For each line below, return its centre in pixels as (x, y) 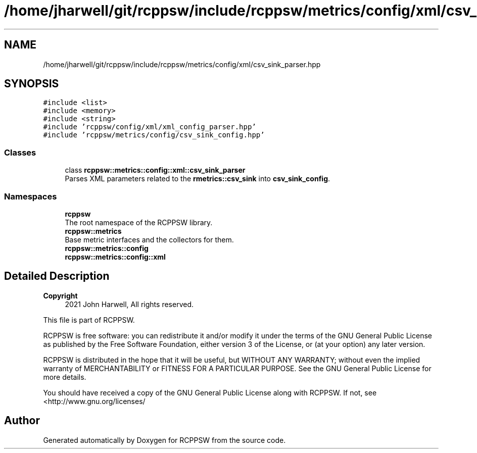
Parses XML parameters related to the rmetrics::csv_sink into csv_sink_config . (198, 179)
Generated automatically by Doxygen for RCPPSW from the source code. (164, 440)
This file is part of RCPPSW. (89, 320)
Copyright (60, 295)
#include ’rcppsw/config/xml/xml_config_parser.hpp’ (150, 127)
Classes (20, 152)
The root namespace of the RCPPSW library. (139, 222)
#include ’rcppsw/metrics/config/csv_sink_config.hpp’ (154, 135)
